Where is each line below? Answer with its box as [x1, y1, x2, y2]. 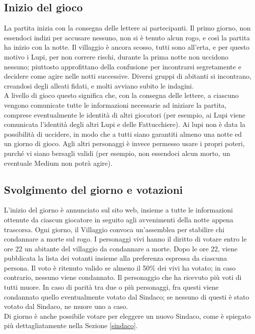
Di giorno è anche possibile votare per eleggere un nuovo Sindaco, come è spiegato [4, 310, 251, 321]
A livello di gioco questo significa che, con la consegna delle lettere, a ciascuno [4, 90, 239, 100]
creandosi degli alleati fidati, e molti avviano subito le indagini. [4, 80, 194, 91]
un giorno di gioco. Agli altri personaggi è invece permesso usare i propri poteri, [4, 138, 245, 149]
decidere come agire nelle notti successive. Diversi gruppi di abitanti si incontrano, [4, 71, 252, 81]
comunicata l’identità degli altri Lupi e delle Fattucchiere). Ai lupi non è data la [4, 119, 246, 129]
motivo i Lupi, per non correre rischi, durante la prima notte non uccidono [4, 51, 228, 61]
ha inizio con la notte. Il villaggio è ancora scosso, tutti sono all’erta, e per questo [4, 42, 250, 52]
